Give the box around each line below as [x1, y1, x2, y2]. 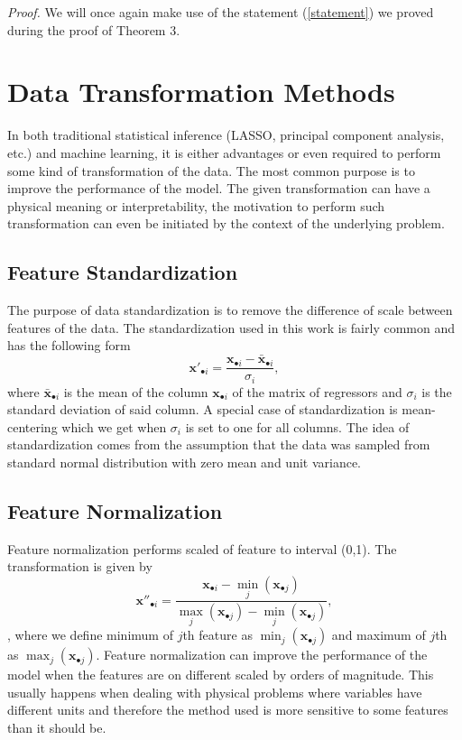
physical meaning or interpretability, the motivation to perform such [7, 196, 385, 215]
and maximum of [331, 625, 426, 644]
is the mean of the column [63, 382, 208, 401]
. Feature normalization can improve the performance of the [96, 645, 428, 664]
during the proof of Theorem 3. [7, 20, 180, 39]
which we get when [61, 417, 167, 436]
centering [7, 417, 58, 436]
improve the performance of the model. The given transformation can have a [7, 179, 430, 198]
